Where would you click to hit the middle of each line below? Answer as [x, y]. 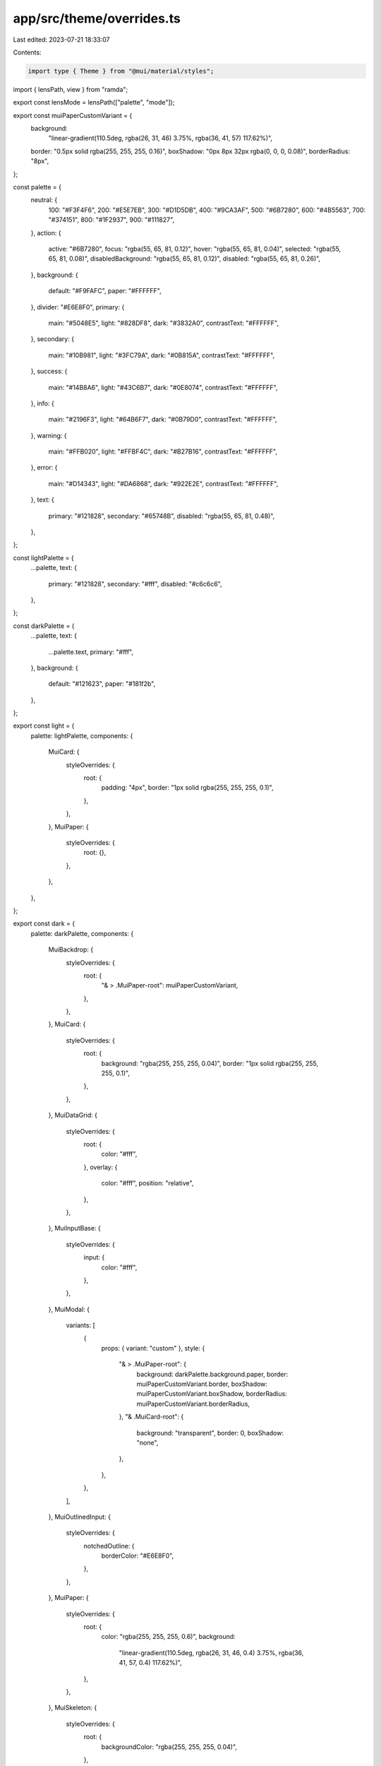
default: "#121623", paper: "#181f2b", [102, 684]
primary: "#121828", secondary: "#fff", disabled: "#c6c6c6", [135, 583]
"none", [147, 1442]
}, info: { [42, 403]
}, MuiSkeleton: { [73, 1708]
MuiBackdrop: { [71, 949]
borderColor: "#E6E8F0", [138, 1556]
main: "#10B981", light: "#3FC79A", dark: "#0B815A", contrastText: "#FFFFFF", [162, 355]
